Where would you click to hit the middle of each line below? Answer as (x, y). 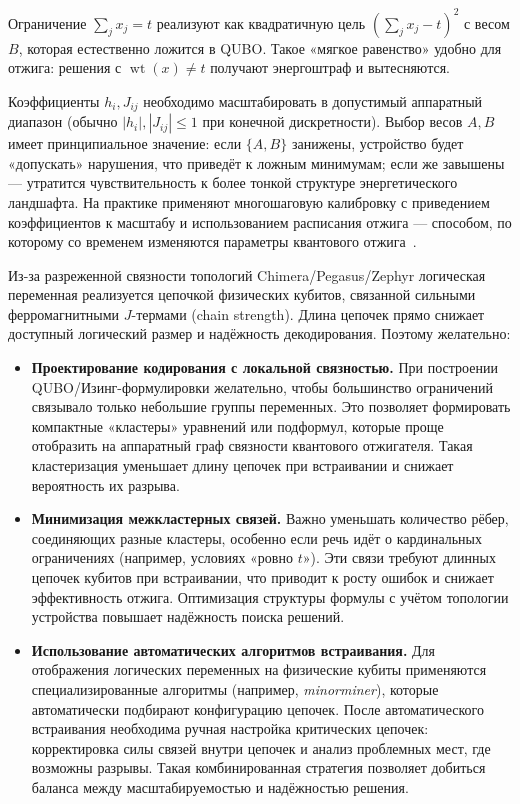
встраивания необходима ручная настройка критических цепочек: (230, 728)
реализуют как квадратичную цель (261, 22)
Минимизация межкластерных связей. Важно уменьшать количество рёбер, (270, 518)
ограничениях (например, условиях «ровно (162, 557)
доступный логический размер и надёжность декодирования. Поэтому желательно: (259, 333)
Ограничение (47, 22)
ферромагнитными (64, 313)
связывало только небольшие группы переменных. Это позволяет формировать (271, 406)
